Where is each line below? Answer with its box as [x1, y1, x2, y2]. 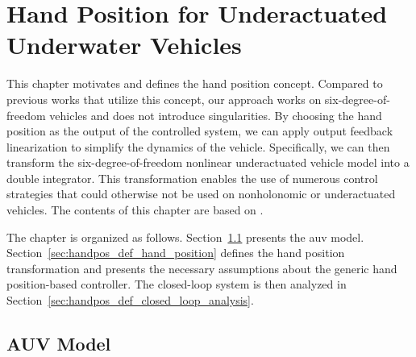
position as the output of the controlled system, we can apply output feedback [6, 122, 393, 139]
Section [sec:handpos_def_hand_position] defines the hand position [6, 244, 345, 261]
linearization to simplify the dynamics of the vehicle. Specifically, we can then [6, 138, 390, 155]
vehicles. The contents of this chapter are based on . [6, 201, 264, 218]
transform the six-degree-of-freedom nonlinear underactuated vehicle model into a [6, 154, 410, 171]
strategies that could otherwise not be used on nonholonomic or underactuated [6, 185, 396, 202]
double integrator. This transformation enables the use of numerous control [6, 169, 378, 186]
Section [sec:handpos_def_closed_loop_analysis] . [6, 292, 254, 309]
